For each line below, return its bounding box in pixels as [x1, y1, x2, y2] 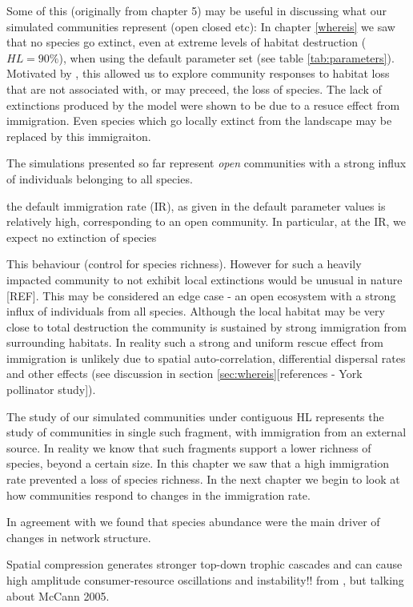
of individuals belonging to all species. [6, 170, 193, 187]
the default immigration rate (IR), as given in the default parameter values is [6, 197, 386, 214]
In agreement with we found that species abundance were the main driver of [6, 513, 380, 530]
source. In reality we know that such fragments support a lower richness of [6, 439, 371, 456]
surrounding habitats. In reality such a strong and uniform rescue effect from [6, 334, 383, 351]
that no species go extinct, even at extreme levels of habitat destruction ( [6, 34, 367, 50]
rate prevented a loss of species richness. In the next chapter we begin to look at [6, 471, 400, 488]
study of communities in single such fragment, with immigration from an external [6, 424, 407, 440]
